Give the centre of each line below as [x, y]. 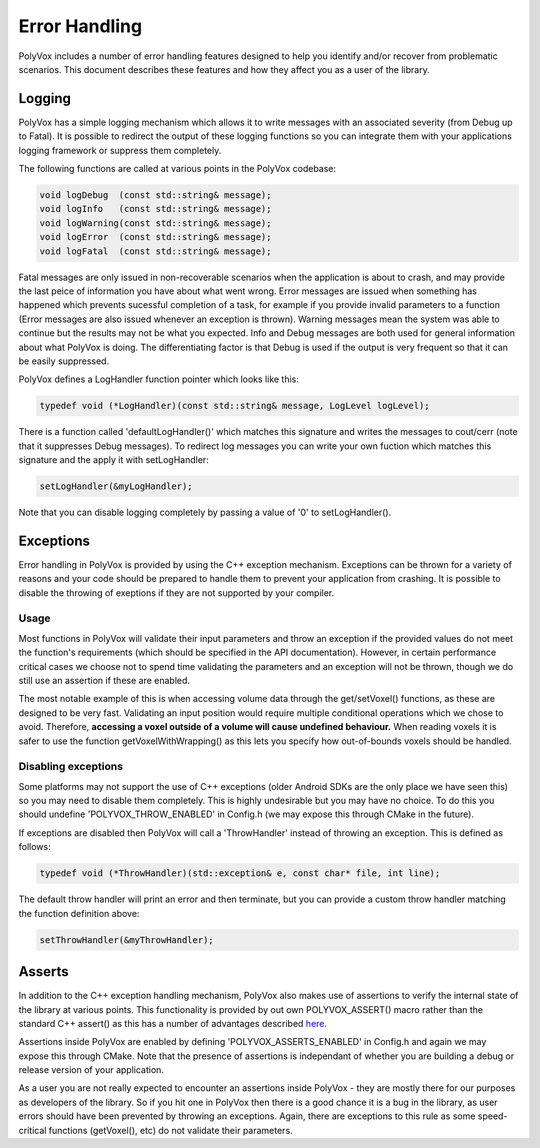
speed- [492, 1116]
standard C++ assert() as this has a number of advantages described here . [173, 1023]
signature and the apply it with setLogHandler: [113, 460]
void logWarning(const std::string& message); [155, 223]
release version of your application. [91, 1070]
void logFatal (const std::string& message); [155, 251]
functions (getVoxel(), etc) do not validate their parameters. [171, 1130]
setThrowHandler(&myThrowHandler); [126, 939]
